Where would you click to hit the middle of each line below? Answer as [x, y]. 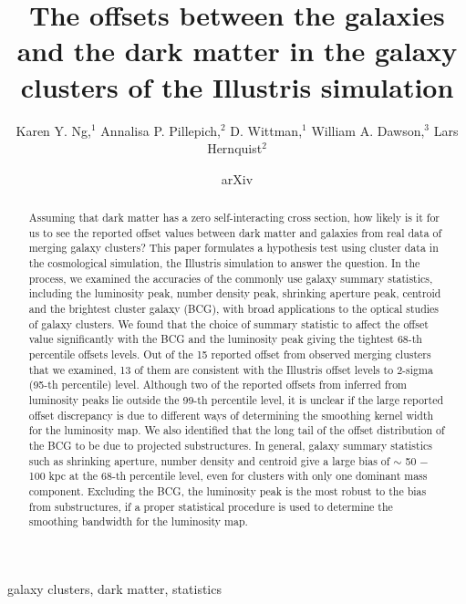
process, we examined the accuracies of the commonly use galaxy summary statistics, [231, 278]
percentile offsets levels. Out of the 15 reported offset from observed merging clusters [230, 354]
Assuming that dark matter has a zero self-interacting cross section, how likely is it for [234, 218]
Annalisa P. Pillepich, [161, 130]
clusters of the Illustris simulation [237, 86]
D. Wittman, [266, 130]
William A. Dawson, [368, 130]
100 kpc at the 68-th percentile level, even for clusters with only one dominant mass [228, 476]
